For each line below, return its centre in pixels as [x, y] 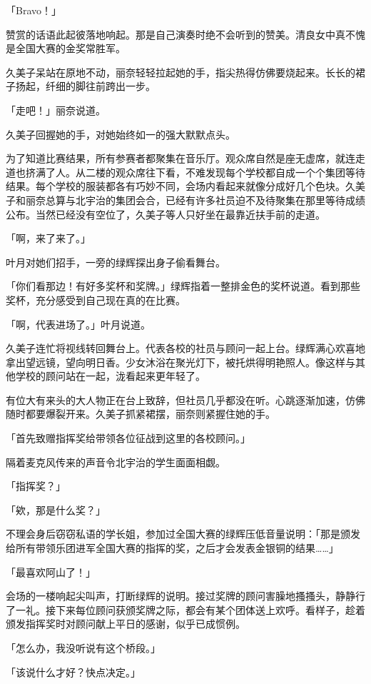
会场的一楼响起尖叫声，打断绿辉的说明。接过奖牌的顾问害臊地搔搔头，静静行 [185, 596]
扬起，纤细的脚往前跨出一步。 [85, 86]
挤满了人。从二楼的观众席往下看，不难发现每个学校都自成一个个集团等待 [195, 172]
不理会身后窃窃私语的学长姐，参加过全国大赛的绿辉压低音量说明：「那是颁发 [183, 534]
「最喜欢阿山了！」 [51, 572]
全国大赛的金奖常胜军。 [70, 48]
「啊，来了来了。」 [48, 238]
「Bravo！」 [34, 10]
